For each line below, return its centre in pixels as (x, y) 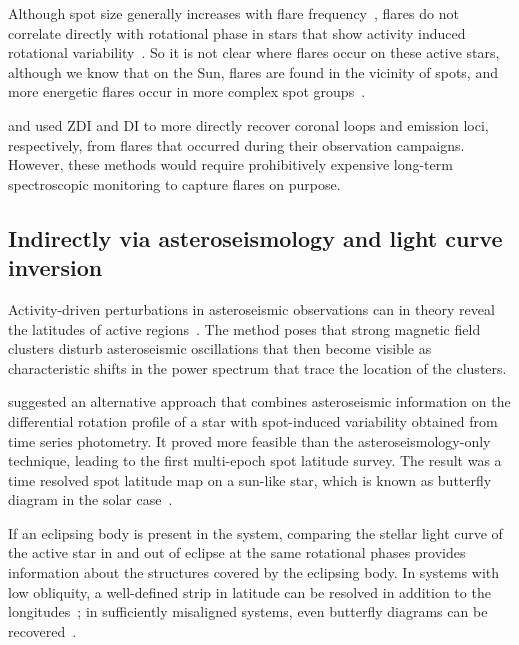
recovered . (42, 630)
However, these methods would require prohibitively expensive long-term (230, 164)
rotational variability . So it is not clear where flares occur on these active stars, (254, 52)
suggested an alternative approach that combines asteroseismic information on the (259, 401)
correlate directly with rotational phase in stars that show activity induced (237, 32)
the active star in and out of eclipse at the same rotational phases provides (237, 552)
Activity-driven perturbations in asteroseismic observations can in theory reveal (251, 308)
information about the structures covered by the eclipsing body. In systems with (254, 572)
